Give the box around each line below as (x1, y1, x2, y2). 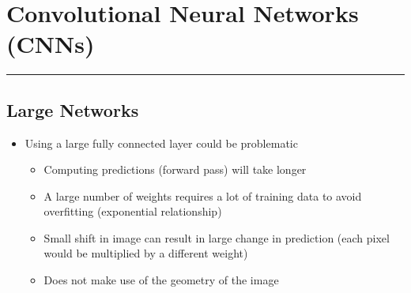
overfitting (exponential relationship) (43, 203, 222, 220)
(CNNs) (6, 28, 95, 60)
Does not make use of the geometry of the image (43, 272, 279, 288)
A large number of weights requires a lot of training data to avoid (43, 187, 362, 204)
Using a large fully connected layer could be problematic (25, 134, 298, 151)
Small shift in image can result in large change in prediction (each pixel (43, 229, 390, 246)
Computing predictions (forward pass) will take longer (43, 161, 307, 178)
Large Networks (6, 97, 139, 122)
